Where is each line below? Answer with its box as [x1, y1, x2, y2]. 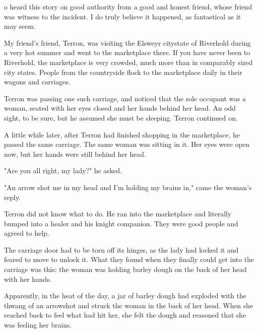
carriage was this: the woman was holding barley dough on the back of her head [4, 264, 247, 274]
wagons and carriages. [4, 76, 70, 87]
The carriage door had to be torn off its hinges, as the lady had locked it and [4, 244, 239, 255]
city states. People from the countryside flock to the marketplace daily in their [4, 67, 243, 77]
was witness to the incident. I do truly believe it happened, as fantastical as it [4, 11, 241, 21]
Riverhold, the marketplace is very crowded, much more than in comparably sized [4, 57, 253, 67]
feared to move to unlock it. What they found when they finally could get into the [4, 254, 254, 265]
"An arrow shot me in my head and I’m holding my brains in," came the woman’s [4, 182, 252, 192]
